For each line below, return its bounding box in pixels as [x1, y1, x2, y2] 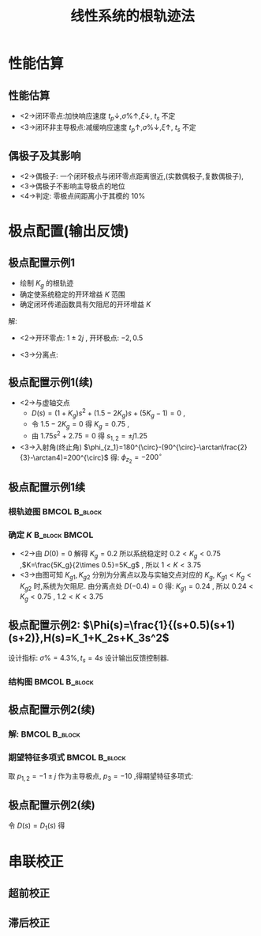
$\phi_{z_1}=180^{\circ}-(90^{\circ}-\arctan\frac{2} [84, 442, 248, 452]
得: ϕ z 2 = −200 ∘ [110, 451, 163, 465]
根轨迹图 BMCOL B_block [8, 506, 103, 517]
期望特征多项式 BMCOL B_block [8, 752, 126, 764]
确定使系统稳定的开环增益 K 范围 [19, 290, 126, 299]
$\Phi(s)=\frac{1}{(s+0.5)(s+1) [82, 618, 235, 631]
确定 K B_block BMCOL [8, 529, 94, 540]
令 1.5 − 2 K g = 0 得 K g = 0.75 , [31, 419, 130, 431]
